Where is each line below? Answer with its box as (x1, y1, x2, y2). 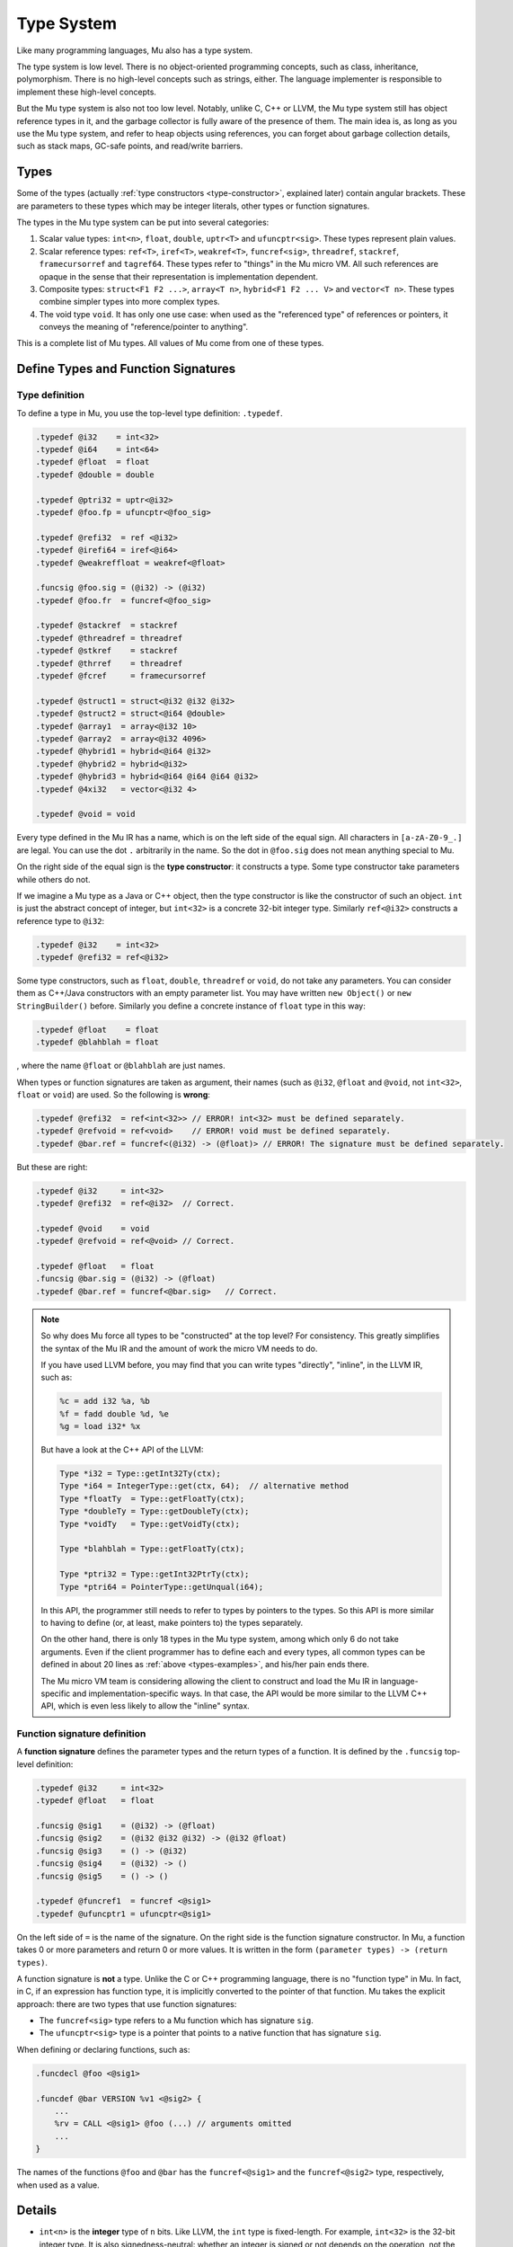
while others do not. (16, 874, 91, 884)
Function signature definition (16, 1727, 146, 1740)
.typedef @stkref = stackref (35, 645, 179, 656)
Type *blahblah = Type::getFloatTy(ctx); (59, 1544, 245, 1554)
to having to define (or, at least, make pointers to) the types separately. (40, 1617, 304, 1628)
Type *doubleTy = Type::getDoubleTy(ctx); (59, 1506, 250, 1516)
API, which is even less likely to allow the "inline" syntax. (40, 1701, 251, 1711)
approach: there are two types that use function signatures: (16, 1998, 237, 2009)
